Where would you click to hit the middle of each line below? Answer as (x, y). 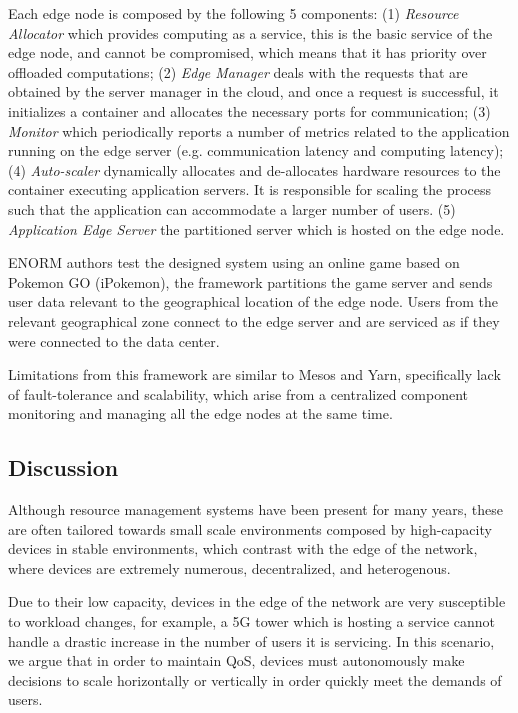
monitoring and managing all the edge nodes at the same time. (200, 413)
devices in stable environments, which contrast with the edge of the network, (243, 548)
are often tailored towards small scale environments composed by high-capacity (250, 528)
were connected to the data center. (114, 340)
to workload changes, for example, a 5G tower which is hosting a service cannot (252, 621)
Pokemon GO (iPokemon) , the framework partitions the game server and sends (250, 281)
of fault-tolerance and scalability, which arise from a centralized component (238, 393)
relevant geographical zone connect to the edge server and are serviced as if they (254, 320)
